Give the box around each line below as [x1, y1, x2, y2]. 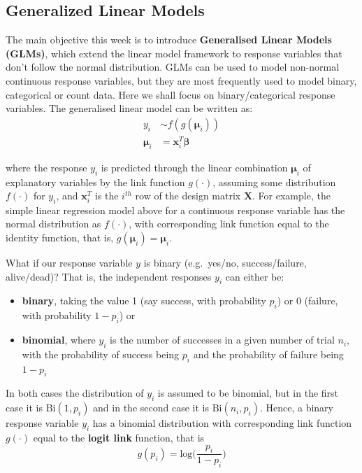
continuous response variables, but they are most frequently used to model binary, [6, 73, 357, 87]
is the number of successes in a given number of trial [110, 332, 335, 347]
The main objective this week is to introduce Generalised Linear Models [6, 32, 332, 47]
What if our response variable [6, 255, 133, 270]
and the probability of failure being [193, 346, 344, 361]
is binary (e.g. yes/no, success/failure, [143, 255, 307, 270]
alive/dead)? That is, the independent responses [6, 269, 212, 283]
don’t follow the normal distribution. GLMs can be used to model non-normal [6, 59, 340, 74]
